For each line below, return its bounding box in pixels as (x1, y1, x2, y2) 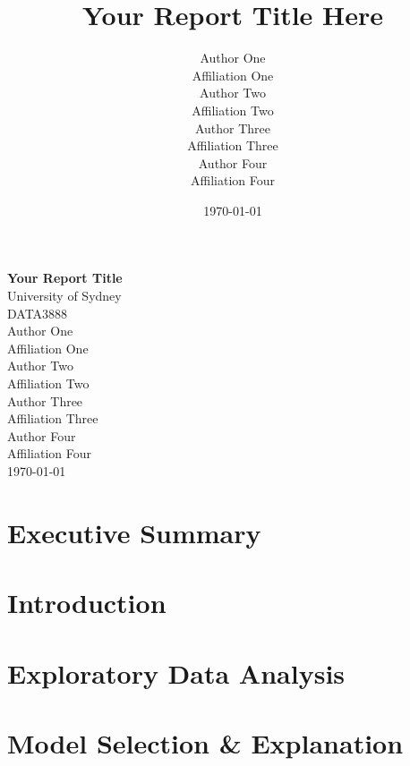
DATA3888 (7, 303, 68, 322)
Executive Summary (7, 514, 261, 550)
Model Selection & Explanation (7, 724, 404, 761)
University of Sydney (7, 286, 122, 305)
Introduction (7, 584, 167, 621)
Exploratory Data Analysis (7, 654, 346, 691)
